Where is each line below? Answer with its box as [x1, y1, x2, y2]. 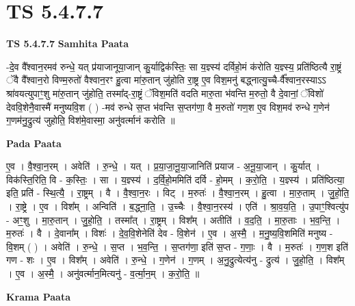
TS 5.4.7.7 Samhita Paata [6, 36, 129, 51]
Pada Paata [6, 136, 62, 150]
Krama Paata [6, 289, 70, 303]
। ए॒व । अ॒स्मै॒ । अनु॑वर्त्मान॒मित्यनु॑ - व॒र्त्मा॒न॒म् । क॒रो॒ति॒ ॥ [6, 266, 200, 281]
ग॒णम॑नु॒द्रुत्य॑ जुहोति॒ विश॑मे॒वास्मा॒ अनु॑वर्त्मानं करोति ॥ [6, 113, 175, 127]
